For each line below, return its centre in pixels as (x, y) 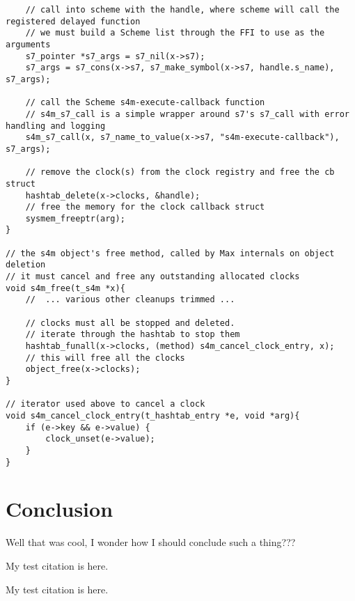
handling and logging (56, 126)
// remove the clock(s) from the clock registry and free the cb (180, 172)
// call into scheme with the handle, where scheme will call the (182, 10)
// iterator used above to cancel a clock (105, 404)
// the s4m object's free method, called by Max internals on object (170, 253)
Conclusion (60, 509)
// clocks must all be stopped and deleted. (130, 323)
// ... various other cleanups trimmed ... (130, 300)
